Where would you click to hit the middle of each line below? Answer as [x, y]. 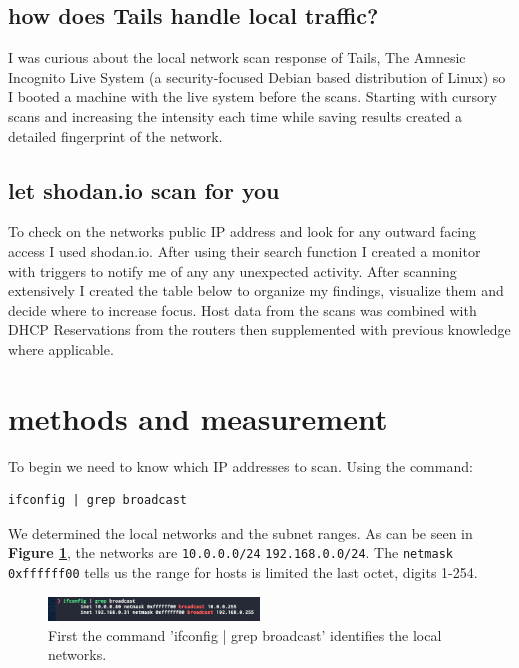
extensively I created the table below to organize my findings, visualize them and [256, 290]
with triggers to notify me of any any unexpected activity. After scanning [232, 270]
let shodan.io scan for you [144, 189]
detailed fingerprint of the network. [115, 135]
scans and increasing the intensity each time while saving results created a [235, 115]
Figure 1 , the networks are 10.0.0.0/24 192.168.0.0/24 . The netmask [231, 552]
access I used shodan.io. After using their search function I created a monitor [244, 250]
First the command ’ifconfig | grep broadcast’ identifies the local [245, 634]
